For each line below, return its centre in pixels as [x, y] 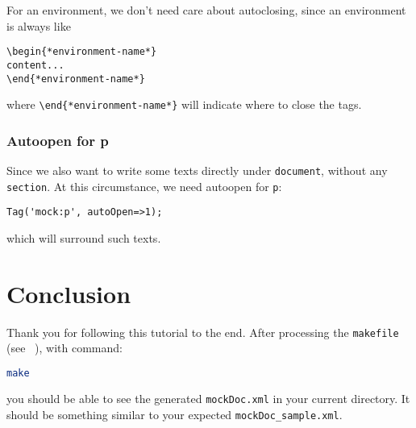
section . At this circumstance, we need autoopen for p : [144, 186]
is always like [39, 25]
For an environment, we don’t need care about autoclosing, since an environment [206, 10]
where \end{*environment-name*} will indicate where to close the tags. [184, 104]
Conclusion [69, 293]
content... [35, 65]
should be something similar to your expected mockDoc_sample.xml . [175, 414]
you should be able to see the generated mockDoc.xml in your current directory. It [208, 398]
